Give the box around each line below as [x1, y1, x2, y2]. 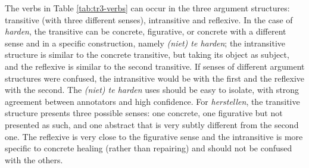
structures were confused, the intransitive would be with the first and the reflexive [5, 71, 305, 84]
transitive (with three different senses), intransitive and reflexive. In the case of [5, 13, 293, 26]
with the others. [5, 153, 63, 166]
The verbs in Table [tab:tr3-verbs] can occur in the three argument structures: [5, 2, 290, 14]
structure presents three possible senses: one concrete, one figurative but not [5, 107, 283, 119]
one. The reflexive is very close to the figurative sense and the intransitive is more [5, 130, 303, 142]
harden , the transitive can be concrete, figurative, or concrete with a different [5, 25, 286, 38]
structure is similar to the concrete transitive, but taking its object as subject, [5, 48, 289, 61]
